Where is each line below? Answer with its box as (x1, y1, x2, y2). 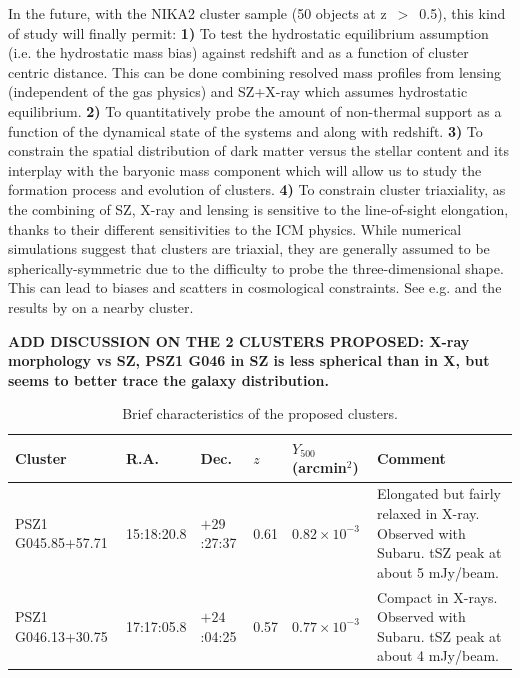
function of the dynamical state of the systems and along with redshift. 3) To (8, 120, 483, 141)
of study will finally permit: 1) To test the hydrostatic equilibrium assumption (8, 22, 489, 43)
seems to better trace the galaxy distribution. (8, 369, 329, 390)
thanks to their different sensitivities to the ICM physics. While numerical (8, 218, 462, 239)
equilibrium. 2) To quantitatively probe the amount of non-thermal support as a (8, 100, 502, 121)
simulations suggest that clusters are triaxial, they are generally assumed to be (8, 238, 490, 259)
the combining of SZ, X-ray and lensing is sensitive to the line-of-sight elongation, (8, 198, 509, 219)
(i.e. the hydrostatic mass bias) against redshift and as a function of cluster (8, 42, 469, 63)
